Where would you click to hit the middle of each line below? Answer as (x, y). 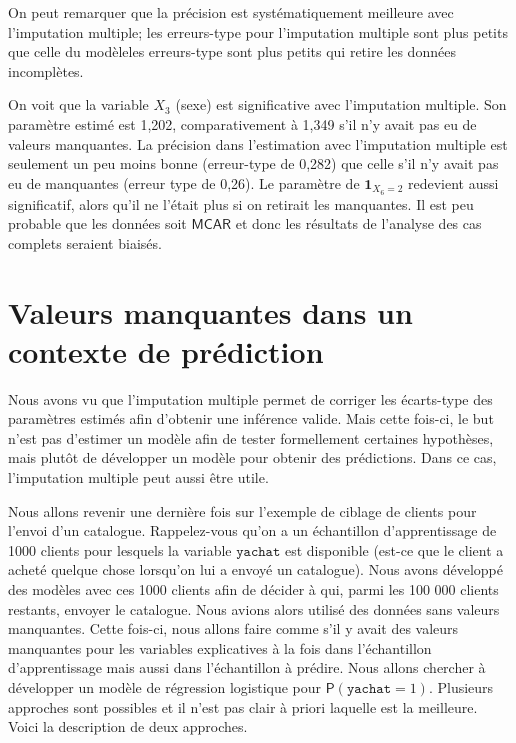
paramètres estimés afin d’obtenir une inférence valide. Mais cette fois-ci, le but (251, 418)
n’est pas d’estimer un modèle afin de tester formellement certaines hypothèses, (251, 437)
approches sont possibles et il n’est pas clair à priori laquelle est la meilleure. (243, 706)
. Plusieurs (461, 687)
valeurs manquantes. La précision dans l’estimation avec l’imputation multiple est (258, 143)
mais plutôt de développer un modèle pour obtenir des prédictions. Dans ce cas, (252, 457)
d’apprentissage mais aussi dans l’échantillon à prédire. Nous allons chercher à (247, 667)
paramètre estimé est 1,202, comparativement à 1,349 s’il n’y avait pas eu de (242, 123)
